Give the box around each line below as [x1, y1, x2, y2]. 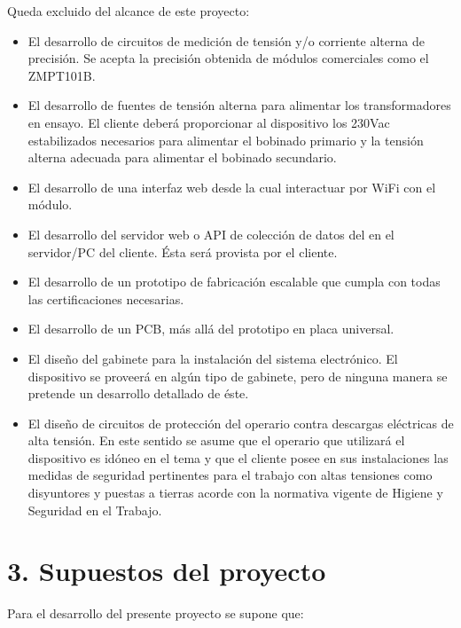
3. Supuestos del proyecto [7, 553, 326, 589]
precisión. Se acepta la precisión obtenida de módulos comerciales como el [27, 49, 429, 67]
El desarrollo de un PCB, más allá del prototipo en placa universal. [27, 319, 395, 338]
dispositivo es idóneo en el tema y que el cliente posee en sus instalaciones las [27, 448, 449, 467]
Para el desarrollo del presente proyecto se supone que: [7, 604, 304, 623]
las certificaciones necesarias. [27, 289, 184, 308]
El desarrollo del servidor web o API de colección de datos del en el [27, 224, 395, 243]
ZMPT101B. [27, 66, 96, 84]
